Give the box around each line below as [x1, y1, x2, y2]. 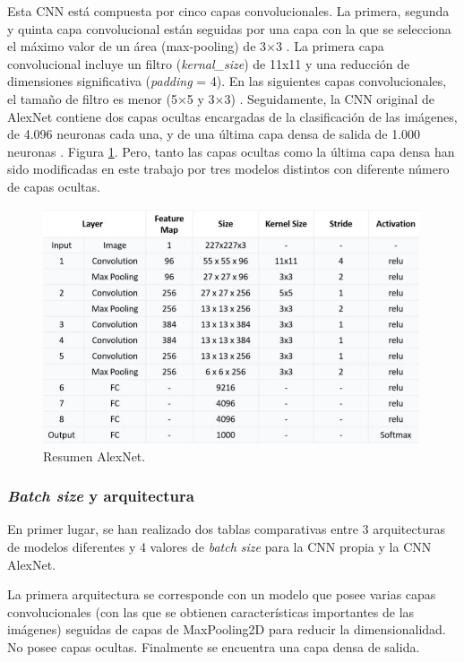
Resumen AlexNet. [43, 446, 146, 465]
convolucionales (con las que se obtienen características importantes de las [7, 602, 415, 621]
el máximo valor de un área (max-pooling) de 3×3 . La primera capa [7, 37, 384, 56]
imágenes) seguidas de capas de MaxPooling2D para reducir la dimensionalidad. [7, 620, 446, 639]
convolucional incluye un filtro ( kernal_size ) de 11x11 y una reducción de [7, 54, 410, 73]
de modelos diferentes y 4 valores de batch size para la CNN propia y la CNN [7, 537, 432, 555]
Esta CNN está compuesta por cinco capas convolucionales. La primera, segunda [7, 2, 450, 20]
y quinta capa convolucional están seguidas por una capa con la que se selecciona [7, 19, 451, 38]
